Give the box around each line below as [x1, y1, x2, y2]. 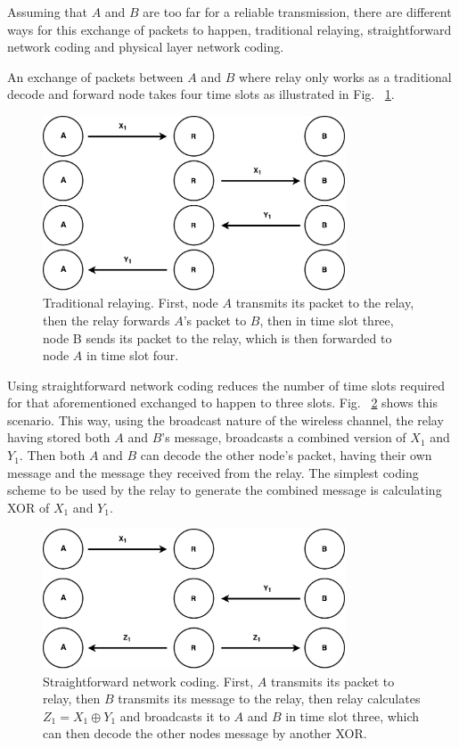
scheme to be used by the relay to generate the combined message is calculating [7, 481, 442, 499]
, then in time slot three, [259, 310, 394, 329]
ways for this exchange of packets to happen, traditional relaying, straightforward [7, 20, 452, 38]
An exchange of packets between [7, 67, 184, 86]
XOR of [7, 497, 50, 516]
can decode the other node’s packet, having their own [140, 446, 432, 464]
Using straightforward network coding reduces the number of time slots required [7, 375, 446, 394]
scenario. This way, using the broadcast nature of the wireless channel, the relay [7, 410, 444, 429]
